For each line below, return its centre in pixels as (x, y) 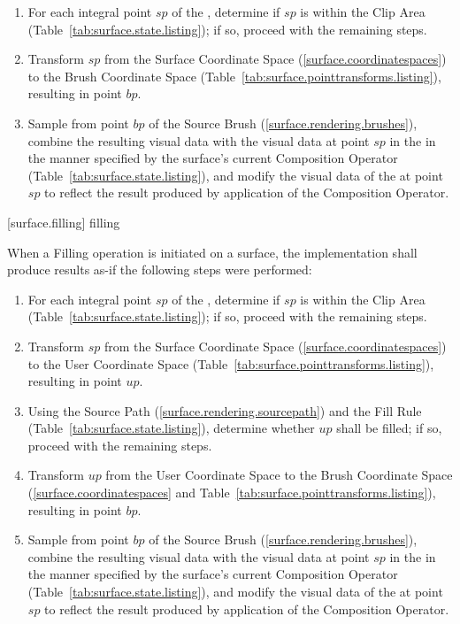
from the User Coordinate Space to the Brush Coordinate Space (279, 475)
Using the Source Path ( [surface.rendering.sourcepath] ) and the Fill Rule (225, 410)
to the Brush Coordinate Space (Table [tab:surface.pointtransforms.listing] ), (234, 76)
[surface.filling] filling (64, 222)
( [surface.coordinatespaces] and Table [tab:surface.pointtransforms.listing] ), (232, 493)
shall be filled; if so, (389, 428)
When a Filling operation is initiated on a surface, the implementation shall (212, 252)
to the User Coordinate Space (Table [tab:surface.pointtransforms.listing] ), (231, 363)
